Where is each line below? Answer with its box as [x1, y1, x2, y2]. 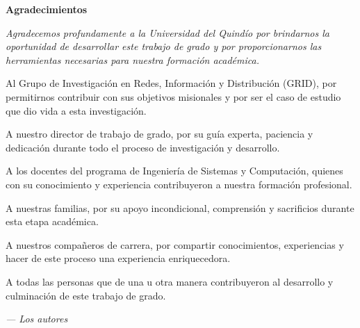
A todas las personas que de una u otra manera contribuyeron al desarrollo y [6, 274, 334, 288]
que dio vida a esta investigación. [6, 103, 147, 117]
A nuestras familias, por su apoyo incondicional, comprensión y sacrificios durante [6, 200, 354, 215]
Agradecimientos [6, 2, 88, 16]
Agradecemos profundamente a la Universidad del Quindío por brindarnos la [6, 25, 329, 40]
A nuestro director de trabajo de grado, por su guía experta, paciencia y [6, 126, 313, 141]
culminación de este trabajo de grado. [6, 288, 166, 302]
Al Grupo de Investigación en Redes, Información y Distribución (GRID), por [6, 76, 337, 90]
